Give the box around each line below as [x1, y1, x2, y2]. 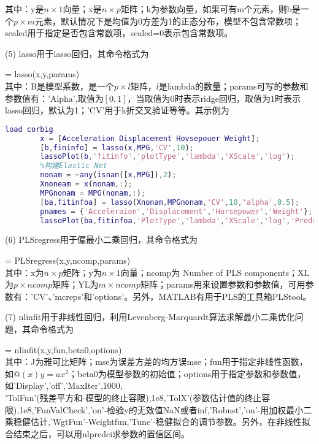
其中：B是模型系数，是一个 [5, 79, 114, 92]
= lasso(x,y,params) [5, 67, 80, 80]
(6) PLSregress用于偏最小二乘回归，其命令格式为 [5, 233, 198, 246]
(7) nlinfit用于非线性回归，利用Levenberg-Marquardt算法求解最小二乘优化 [5, 310, 295, 323]
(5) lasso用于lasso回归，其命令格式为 [5, 47, 149, 59]
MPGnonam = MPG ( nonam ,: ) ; [40, 188, 146, 197]
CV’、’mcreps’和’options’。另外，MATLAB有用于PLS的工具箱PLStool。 [33, 289, 312, 302]
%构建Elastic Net [40, 161, 107, 170]
